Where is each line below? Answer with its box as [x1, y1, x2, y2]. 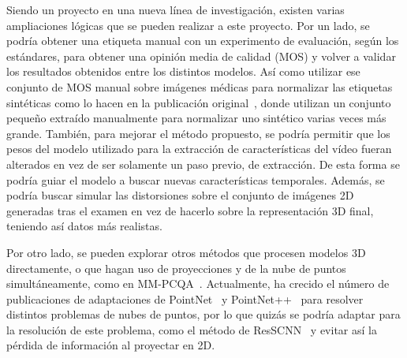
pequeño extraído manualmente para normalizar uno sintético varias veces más [6, 110, 386, 126]
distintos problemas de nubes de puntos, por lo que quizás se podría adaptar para [6, 306, 401, 323]
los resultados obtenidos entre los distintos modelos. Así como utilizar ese [6, 63, 360, 80]
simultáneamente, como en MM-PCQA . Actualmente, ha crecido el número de [6, 275, 390, 292]
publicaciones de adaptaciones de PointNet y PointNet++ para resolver [6, 290, 364, 307]
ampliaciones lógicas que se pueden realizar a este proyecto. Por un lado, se [6, 17, 370, 33]
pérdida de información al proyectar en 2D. [6, 337, 215, 353]
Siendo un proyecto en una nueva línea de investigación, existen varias [6, 2, 345, 17]
